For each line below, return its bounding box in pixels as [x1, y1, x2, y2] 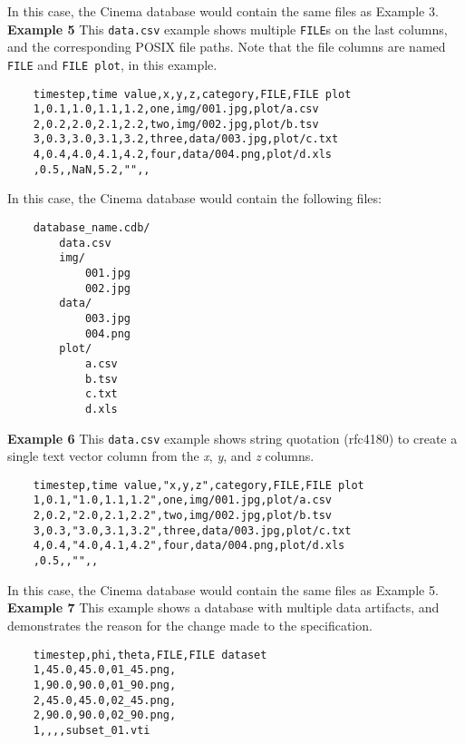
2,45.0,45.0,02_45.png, [33, 693, 177, 707]
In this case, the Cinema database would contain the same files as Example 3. [7, 2, 439, 20]
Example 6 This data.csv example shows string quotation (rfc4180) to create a [7, 428, 458, 447]
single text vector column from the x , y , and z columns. [7, 446, 315, 465]
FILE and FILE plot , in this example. [7, 54, 218, 73]
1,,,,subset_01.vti [33, 723, 150, 737]
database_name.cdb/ [33, 221, 150, 235]
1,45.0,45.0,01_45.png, [33, 663, 177, 677]
